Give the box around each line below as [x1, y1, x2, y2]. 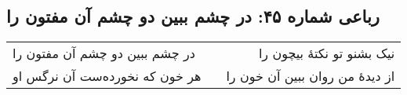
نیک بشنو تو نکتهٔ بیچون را [258, 44, 395, 63]
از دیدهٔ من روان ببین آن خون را [226, 67, 395, 86]
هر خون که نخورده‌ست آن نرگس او [13, 67, 202, 86]
